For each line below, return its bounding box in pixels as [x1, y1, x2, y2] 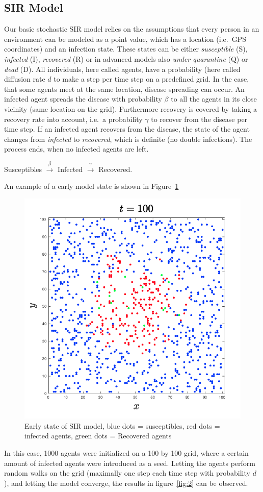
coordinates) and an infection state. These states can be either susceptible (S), [4, 43, 248, 54]
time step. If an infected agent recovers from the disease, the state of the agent [4, 124, 250, 134]
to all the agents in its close [171, 93, 257, 104]
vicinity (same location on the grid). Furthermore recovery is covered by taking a [4, 103, 257, 114]
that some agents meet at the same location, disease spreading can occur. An [4, 83, 245, 94]
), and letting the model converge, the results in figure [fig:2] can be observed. [4, 477, 248, 488]
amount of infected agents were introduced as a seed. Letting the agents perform [4, 457, 255, 468]
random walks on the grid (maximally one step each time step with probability [4, 468, 250, 478]
